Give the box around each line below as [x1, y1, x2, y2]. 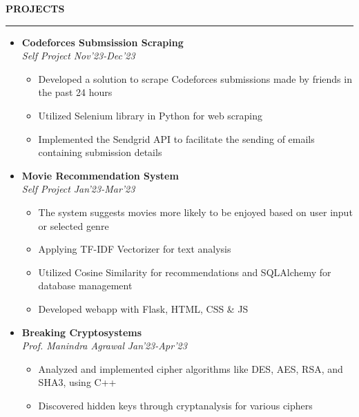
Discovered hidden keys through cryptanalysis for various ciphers [38, 398, 313, 412]
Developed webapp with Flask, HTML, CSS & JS [38, 301, 249, 316]
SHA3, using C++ [38, 375, 117, 389]
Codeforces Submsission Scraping [21, 35, 184, 49]
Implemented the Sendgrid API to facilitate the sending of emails [38, 131, 315, 146]
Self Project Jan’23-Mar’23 [21, 182, 135, 196]
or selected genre [38, 218, 109, 233]
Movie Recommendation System [21, 168, 179, 182]
